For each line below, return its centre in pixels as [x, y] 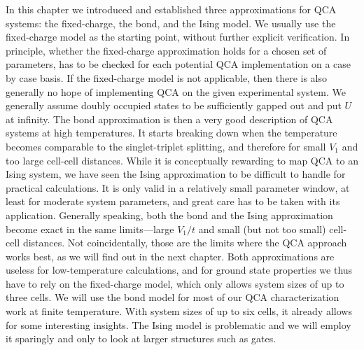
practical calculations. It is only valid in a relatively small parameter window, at [178, 187]
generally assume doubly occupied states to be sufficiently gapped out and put [174, 105]
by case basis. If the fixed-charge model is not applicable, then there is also [167, 77]
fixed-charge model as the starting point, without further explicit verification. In [178, 37]
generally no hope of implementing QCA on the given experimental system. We [176, 91]
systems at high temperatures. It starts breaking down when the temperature [171, 133]
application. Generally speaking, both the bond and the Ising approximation [169, 215]
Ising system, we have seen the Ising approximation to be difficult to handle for [176, 174]
